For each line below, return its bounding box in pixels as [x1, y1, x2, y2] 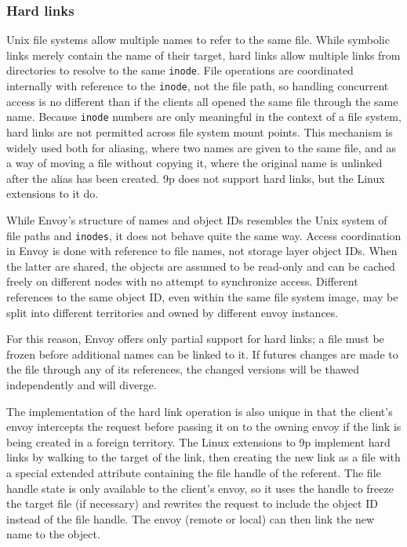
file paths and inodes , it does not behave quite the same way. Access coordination [6, 227, 402, 243]
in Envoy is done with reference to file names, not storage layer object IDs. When [6, 243, 398, 259]
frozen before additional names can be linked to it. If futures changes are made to [6, 345, 398, 362]
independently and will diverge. [6, 376, 157, 392]
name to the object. [6, 526, 100, 542]
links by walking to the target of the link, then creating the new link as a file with [6, 449, 401, 465]
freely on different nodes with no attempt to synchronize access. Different [6, 273, 358, 290]
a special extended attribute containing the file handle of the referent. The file [6, 464, 381, 480]
